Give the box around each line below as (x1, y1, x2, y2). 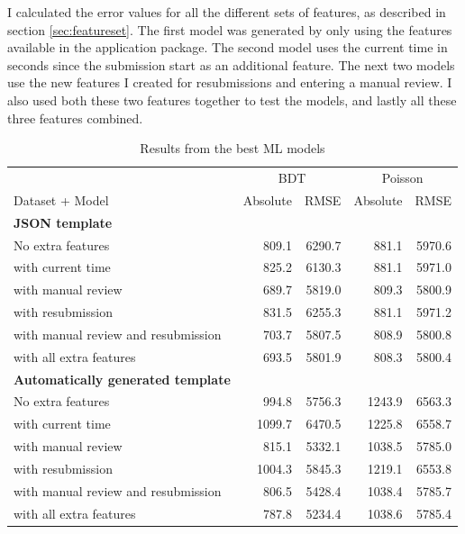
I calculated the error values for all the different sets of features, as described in (7, 3, 446, 21)
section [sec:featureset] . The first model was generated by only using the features (7, 20, 452, 39)
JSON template (14, 213, 113, 231)
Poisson (381, 168, 424, 186)
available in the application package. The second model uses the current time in (7, 38, 448, 57)
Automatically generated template (14, 369, 231, 388)
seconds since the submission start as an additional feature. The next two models (7, 55, 455, 74)
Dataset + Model (14, 190, 109, 209)
